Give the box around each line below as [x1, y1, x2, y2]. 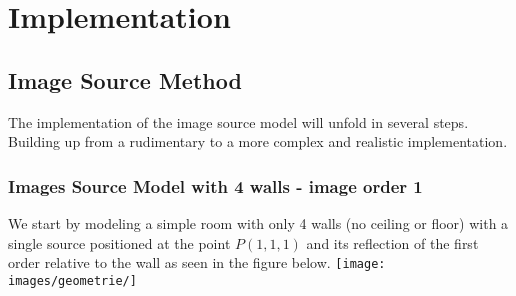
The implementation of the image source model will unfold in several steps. [8, 111, 469, 132]
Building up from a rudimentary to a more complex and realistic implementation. [8, 131, 508, 152]
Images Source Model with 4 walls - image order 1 [8, 173, 423, 198]
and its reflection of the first [306, 232, 479, 253]
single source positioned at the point [8, 232, 231, 253]
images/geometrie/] [8, 273, 137, 288]
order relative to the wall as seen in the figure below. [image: [8, 252, 386, 273]
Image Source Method [8, 64, 242, 95]
